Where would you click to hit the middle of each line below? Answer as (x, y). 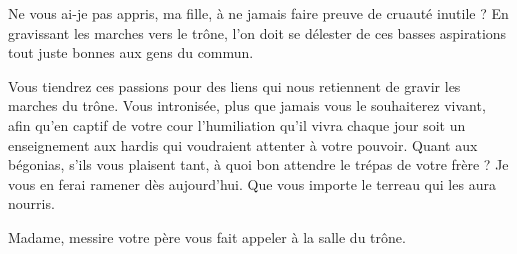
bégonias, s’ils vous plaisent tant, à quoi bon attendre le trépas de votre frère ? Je (258, 164)
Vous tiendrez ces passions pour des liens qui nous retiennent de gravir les (234, 85)
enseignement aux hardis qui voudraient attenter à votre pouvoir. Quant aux (243, 144)
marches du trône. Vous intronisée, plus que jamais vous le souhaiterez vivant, (247, 105)
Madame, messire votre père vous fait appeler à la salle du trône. (207, 236)
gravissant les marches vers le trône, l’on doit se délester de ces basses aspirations (257, 32)
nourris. (31, 203)
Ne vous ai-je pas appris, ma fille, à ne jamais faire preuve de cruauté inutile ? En (258, 13)
